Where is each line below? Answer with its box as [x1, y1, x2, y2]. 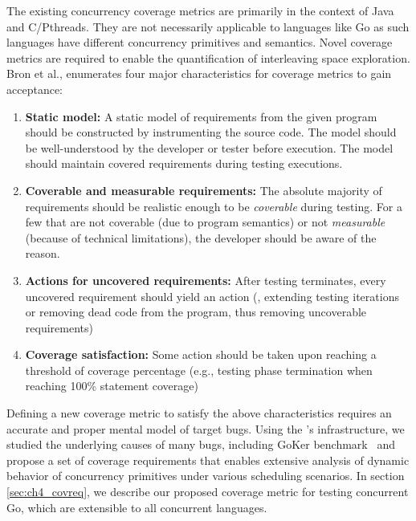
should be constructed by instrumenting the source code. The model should [25, 124, 397, 140]
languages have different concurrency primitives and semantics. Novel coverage [6, 34, 393, 51]
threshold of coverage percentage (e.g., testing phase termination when [25, 361, 373, 378]
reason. [25, 245, 60, 262]
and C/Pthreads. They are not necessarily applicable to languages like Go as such [6, 18, 410, 35]
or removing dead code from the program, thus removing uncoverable [25, 303, 367, 320]
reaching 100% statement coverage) [25, 377, 198, 394]
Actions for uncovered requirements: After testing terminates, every [25, 271, 386, 288]
